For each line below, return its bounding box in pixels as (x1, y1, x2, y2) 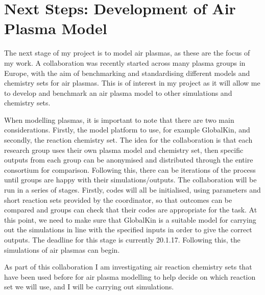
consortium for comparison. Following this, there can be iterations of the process (4, 164, 256, 175)
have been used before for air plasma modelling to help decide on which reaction (4, 271, 256, 282)
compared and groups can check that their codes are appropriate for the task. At (4, 204, 257, 215)
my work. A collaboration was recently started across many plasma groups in (4, 57, 246, 68)
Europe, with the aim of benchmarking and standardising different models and (4, 67, 250, 78)
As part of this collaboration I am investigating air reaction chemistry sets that (4, 261, 252, 272)
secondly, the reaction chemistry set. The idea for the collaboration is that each (4, 135, 253, 145)
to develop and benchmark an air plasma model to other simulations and (4, 87, 232, 98)
